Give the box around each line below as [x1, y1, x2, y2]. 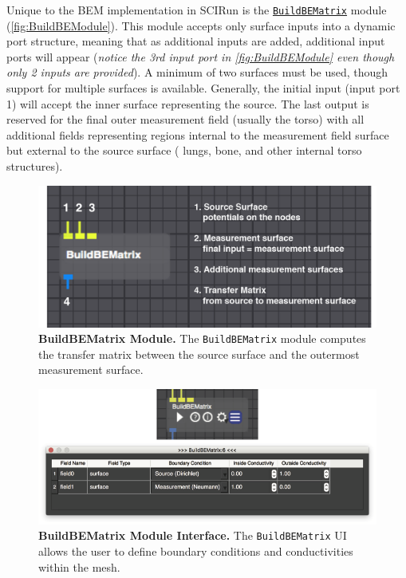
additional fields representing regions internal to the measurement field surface [6, 126, 389, 143]
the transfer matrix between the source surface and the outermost [38, 345, 360, 362]
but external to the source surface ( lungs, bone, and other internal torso [6, 142, 362, 159]
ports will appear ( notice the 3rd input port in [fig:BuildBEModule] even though [6, 48, 395, 65]
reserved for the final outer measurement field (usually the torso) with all [6, 111, 365, 128]
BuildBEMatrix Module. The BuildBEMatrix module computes [38, 330, 366, 347]
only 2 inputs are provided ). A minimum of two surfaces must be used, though [6, 64, 388, 81]
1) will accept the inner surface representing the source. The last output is [6, 95, 369, 112]
